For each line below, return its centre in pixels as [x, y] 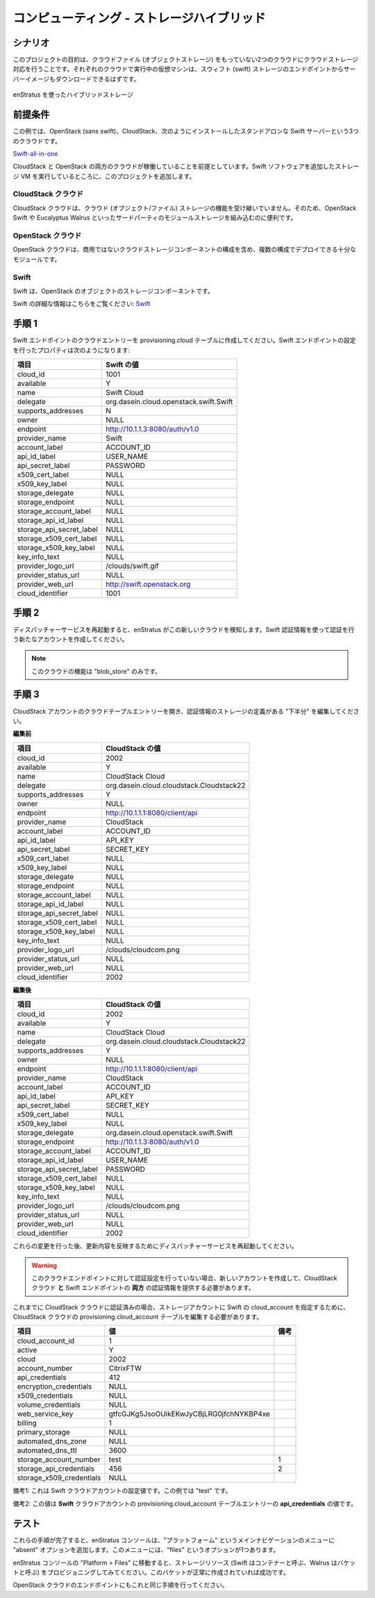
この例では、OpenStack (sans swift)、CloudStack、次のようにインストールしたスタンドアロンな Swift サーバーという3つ [186, 131]
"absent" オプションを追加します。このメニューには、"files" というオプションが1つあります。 [146, 1550]
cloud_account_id [46, 1341]
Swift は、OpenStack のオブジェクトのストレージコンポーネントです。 [114, 291]
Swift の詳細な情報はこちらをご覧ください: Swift [82, 304]
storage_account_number [59, 1460]
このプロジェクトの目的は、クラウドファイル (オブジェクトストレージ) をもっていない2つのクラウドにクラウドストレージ [186, 60]
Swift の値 [122, 364]
